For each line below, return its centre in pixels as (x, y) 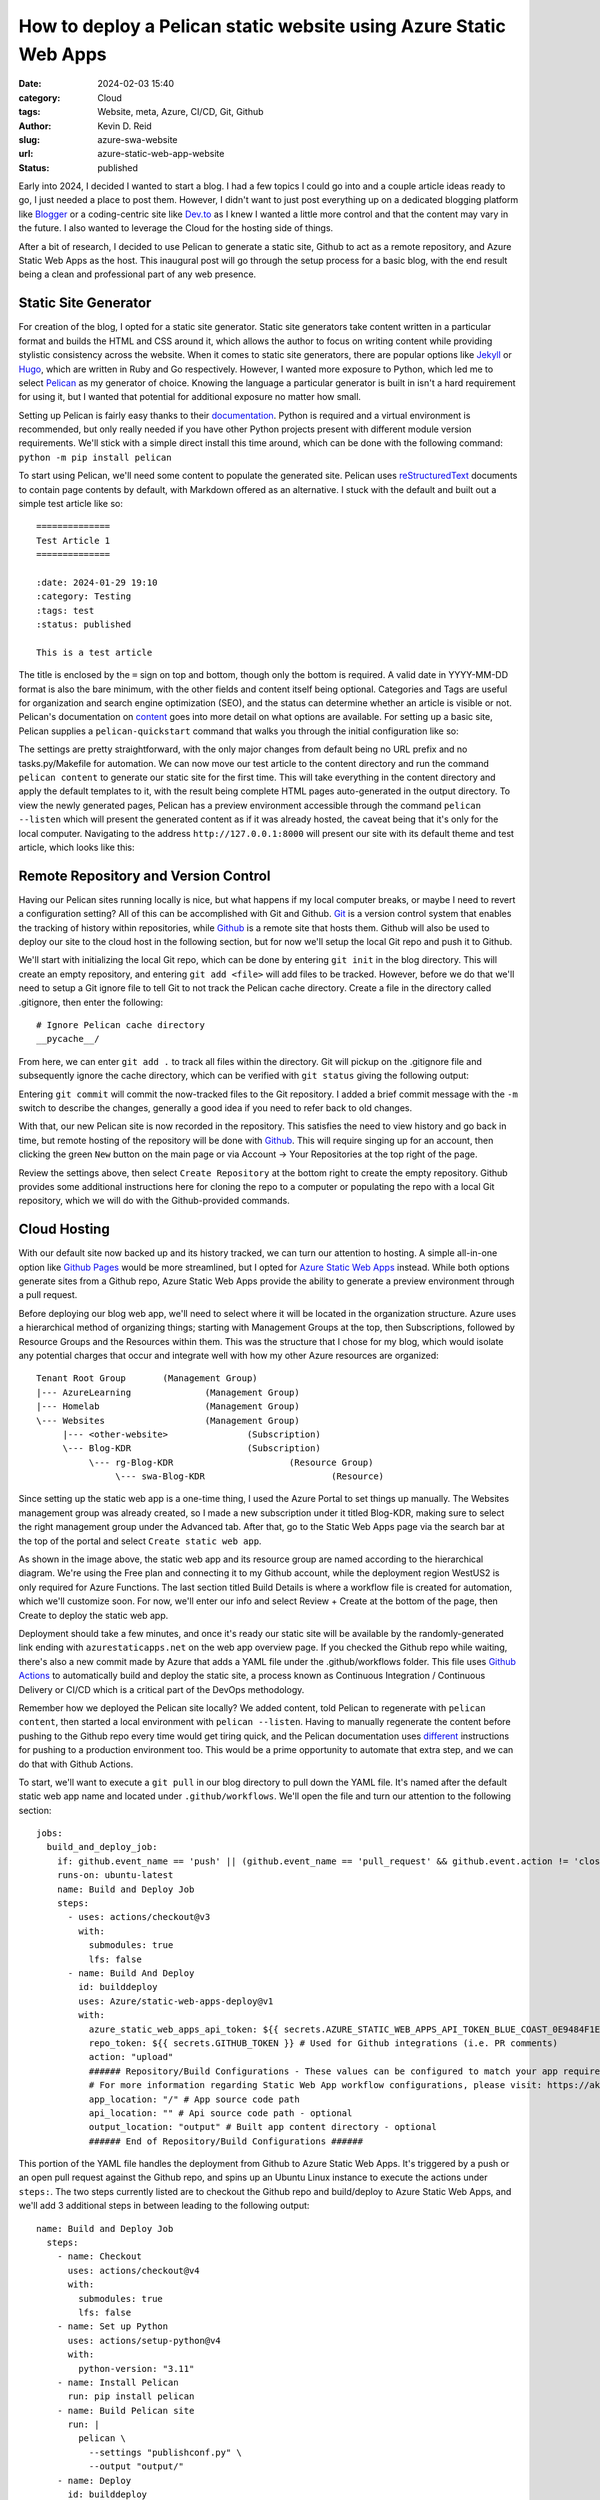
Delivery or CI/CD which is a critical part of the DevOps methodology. (161, 1689)
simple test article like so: (71, 504)
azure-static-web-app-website (161, 154)
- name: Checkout (99, 2256)
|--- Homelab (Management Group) (168, 1406)
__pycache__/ (68, 1039)
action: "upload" (131, 2057)
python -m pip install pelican (95, 457)
